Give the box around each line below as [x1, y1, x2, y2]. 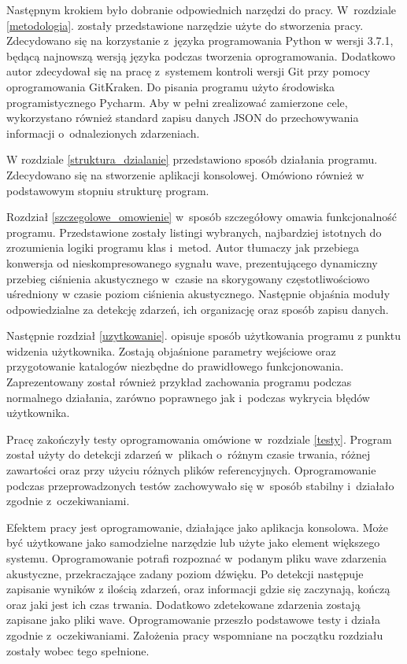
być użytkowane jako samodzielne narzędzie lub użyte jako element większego [6, 534, 380, 551]
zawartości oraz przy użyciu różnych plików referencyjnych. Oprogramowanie [6, 462, 376, 478]
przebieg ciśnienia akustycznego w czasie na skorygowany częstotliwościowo [6, 270, 370, 286]
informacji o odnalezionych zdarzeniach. [6, 124, 200, 141]
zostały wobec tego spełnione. [6, 642, 150, 658]
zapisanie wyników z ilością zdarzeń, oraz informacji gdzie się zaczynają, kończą [6, 581, 390, 597]
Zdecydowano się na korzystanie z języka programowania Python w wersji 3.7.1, [6, 32, 394, 49]
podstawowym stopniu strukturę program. [6, 182, 209, 198]
